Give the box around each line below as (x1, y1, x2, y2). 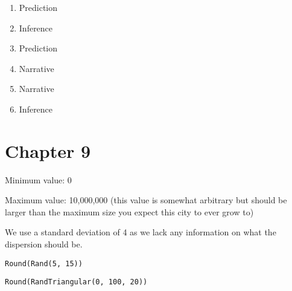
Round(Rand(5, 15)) (5, 259, 83, 268)
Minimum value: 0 (5, 173, 72, 186)
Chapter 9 (5, 138, 91, 163)
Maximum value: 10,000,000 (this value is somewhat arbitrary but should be (5, 194, 287, 206)
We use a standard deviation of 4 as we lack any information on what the (5, 226, 276, 238)
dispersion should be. (5, 238, 83, 250)
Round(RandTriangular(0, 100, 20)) (5, 278, 148, 287)
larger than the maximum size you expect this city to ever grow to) (5, 205, 254, 218)
